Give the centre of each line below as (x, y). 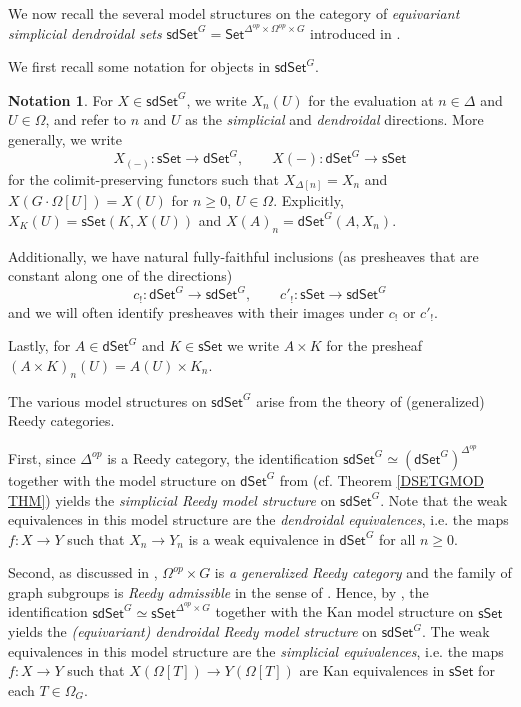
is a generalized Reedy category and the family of (363, 572)
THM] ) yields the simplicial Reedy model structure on (172, 499)
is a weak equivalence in (261, 538)
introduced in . (355, 32)
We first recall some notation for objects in (139, 66)
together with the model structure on (122, 479)
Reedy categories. (61, 420)
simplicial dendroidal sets (85, 32)
